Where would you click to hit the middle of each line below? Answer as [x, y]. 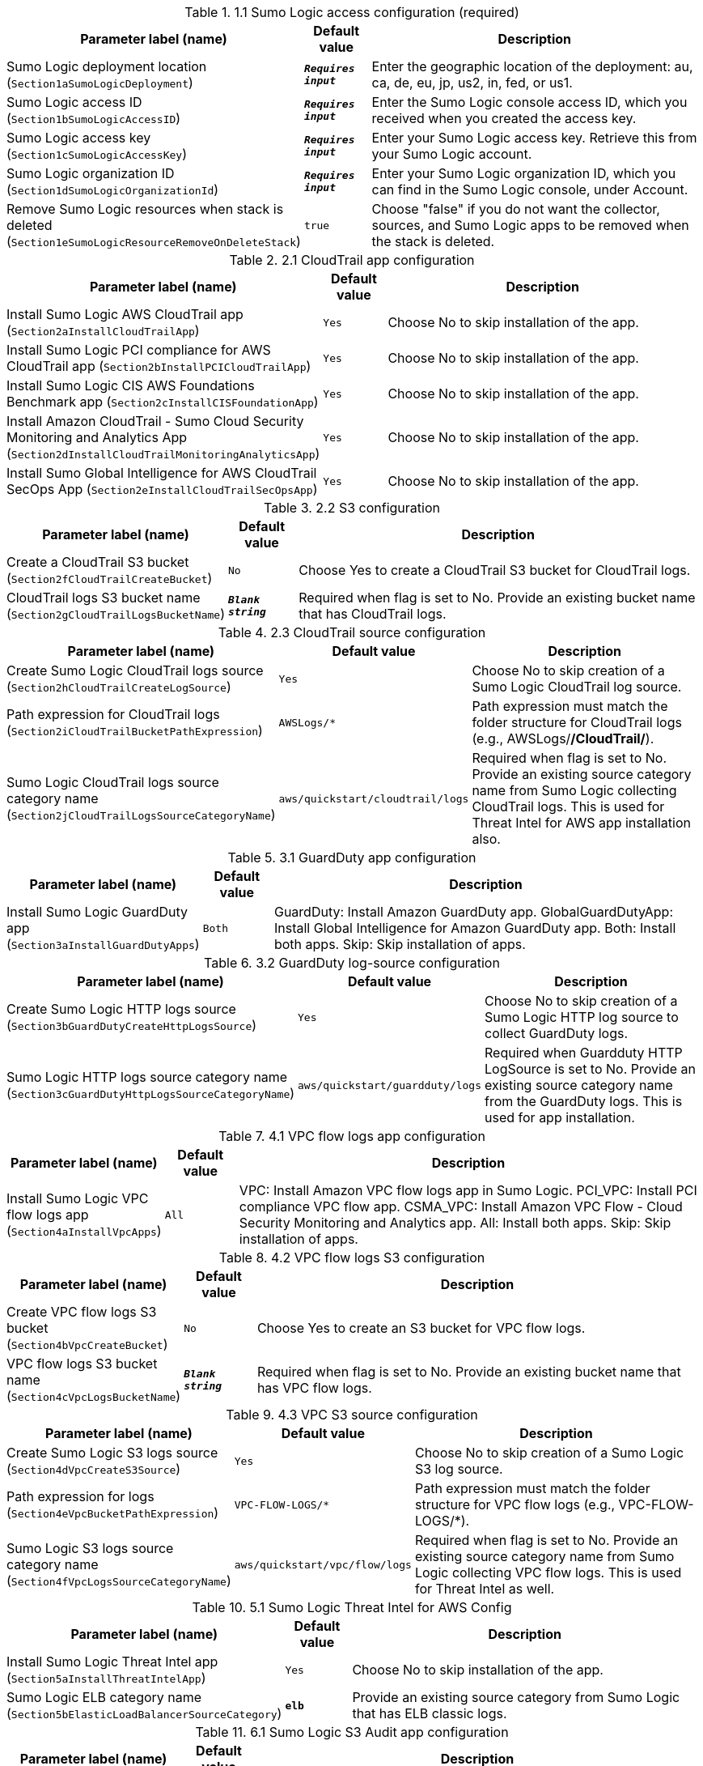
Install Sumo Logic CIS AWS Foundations [131, 385]
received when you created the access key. [504, 118]
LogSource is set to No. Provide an [590, 1069]
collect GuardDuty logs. [557, 1033]
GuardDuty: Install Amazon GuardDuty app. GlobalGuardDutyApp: [474, 912]
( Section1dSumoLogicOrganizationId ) [113, 189]
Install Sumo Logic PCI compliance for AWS [139, 350]
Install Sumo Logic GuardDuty [97, 912]
